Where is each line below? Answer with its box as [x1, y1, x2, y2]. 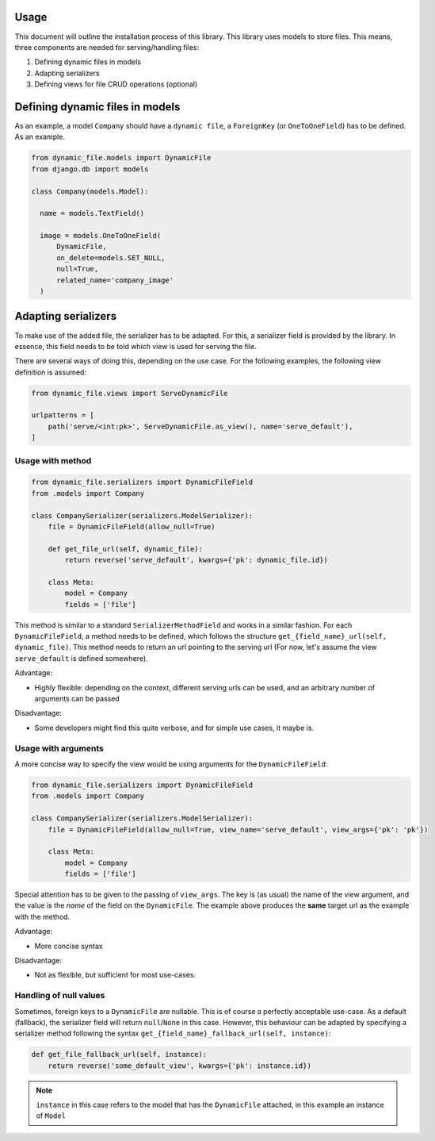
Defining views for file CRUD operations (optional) [34, 79, 198, 89]
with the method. [14, 912, 71, 921]
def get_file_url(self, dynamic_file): [48, 544, 204, 553]
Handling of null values [14, 990, 105, 1001]
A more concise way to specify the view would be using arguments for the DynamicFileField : [14, 759, 328, 769]
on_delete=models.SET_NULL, [56, 253, 166, 262]
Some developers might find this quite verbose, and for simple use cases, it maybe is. [34, 723, 315, 732]
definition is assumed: [14, 367, 87, 377]
